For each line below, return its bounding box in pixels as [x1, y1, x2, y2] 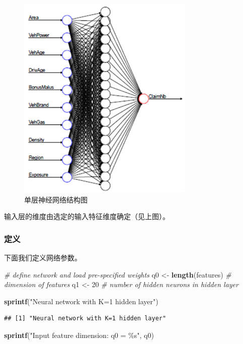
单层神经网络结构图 [24, 194, 88, 204]
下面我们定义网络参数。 [4, 252, 82, 262]
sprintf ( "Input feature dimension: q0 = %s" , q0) [4, 329, 154, 340]
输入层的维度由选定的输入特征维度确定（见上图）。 [4, 211, 170, 222]
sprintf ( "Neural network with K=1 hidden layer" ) [4, 296, 158, 306]
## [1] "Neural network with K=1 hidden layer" [4, 315, 167, 322]
